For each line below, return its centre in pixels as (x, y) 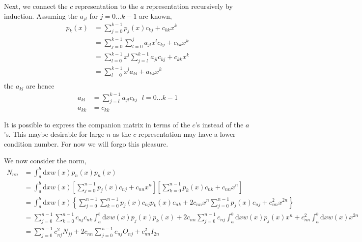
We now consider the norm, (45, 160)
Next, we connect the (36, 6)
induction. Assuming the (41, 15)
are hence (40, 86)
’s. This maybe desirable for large (54, 134)
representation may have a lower (187, 134)
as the (122, 134)
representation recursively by (189, 6)
